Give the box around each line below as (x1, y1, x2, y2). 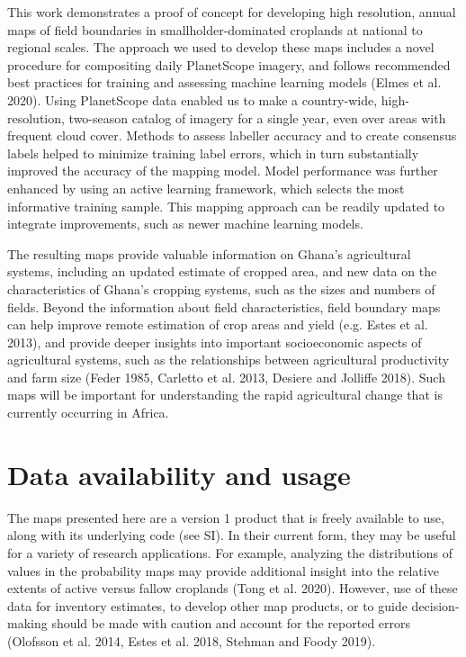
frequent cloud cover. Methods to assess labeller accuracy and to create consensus (7, 126, 457, 145)
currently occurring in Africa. (7, 403, 169, 422)
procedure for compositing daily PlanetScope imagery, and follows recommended (7, 55, 451, 74)
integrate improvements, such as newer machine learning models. (7, 214, 363, 233)
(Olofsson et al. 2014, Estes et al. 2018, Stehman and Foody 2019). (7, 631, 376, 650)
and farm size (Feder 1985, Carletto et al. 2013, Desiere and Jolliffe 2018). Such (7, 367, 445, 386)
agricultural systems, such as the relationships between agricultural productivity (7, 350, 450, 369)
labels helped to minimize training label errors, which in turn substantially (7, 143, 419, 162)
